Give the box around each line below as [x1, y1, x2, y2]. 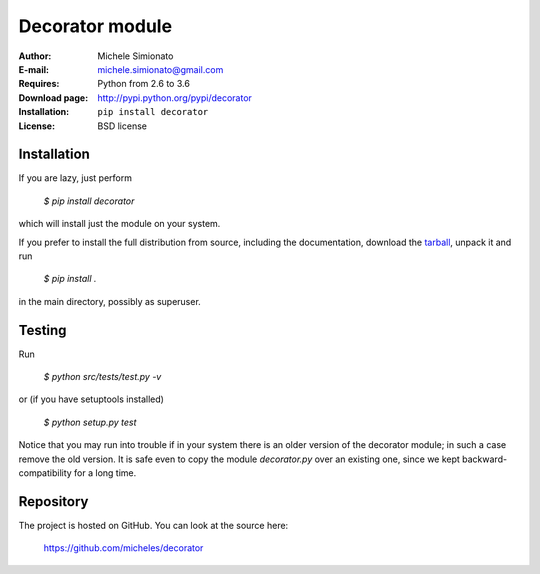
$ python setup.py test [43, 416, 137, 428]
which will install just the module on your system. [18, 218, 221, 230]
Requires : [18, 78, 60, 90]
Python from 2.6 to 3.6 [97, 78, 190, 90]
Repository [18, 493, 89, 510]
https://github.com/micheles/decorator [43, 542, 204, 554]
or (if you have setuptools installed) [18, 393, 165, 405]
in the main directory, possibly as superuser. [18, 295, 202, 307]
